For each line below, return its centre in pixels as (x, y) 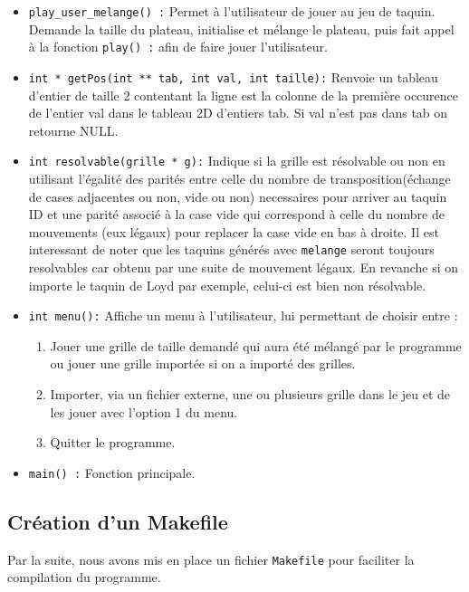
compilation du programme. (84, 577)
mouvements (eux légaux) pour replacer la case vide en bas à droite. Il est (234, 231)
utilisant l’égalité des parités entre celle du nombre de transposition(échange (239, 178)
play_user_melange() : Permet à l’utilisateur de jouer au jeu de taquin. (232, 11)
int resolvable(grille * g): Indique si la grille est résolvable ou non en (237, 161)
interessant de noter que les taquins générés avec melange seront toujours (231, 249)
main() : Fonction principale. (112, 472)
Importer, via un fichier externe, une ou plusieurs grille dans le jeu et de (250, 394)
